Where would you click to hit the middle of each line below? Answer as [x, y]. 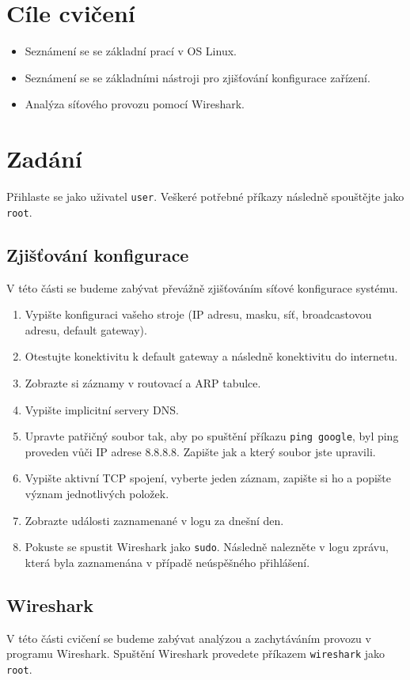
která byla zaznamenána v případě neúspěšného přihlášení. [167, 562]
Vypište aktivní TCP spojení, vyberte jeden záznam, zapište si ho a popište [208, 478]
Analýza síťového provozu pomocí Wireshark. [135, 104]
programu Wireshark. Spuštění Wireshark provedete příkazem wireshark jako [196, 654]
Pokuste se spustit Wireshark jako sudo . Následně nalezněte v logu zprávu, [207, 547]
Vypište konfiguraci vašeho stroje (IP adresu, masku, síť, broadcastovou [198, 314]
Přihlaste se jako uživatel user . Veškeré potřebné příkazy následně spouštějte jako [205, 196]
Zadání [44, 159]
